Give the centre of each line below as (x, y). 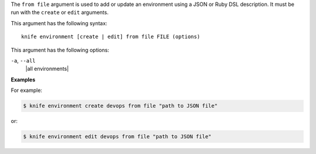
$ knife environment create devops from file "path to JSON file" (120, 106)
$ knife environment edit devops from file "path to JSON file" (117, 137)
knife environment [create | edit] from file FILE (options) (111, 37)
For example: (27, 90)
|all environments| (47, 69)
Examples (23, 80)
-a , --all (23, 60)
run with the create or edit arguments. (60, 12)
